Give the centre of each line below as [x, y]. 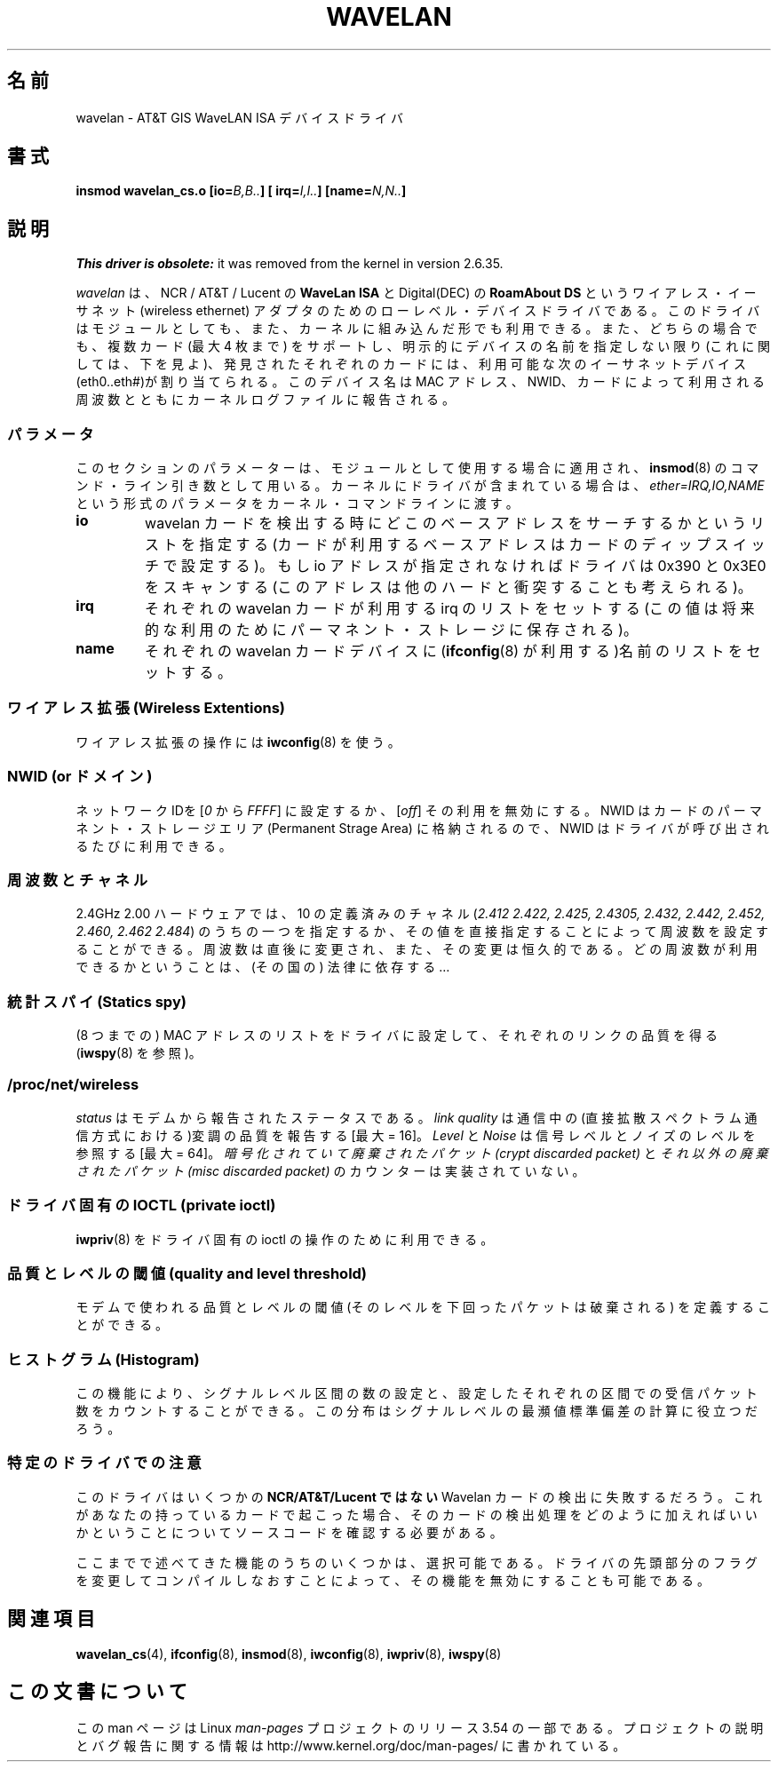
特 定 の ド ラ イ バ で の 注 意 [104, 1463]
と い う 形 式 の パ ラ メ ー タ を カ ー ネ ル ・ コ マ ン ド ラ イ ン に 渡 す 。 [297, 504]
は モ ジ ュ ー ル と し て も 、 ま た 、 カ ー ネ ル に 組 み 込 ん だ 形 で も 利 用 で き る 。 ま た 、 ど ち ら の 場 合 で [417, 329]
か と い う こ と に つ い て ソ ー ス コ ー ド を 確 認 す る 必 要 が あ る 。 [289, 1532]
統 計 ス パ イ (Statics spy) [97, 1001]
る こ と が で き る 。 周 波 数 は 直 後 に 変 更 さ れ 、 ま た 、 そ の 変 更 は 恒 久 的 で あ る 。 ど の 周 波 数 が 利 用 [417, 949]
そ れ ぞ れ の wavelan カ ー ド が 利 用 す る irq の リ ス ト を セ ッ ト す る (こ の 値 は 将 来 [450, 609]
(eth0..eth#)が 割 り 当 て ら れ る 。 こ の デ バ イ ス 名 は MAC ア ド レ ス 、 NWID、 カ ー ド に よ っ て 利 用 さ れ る [421, 382]
